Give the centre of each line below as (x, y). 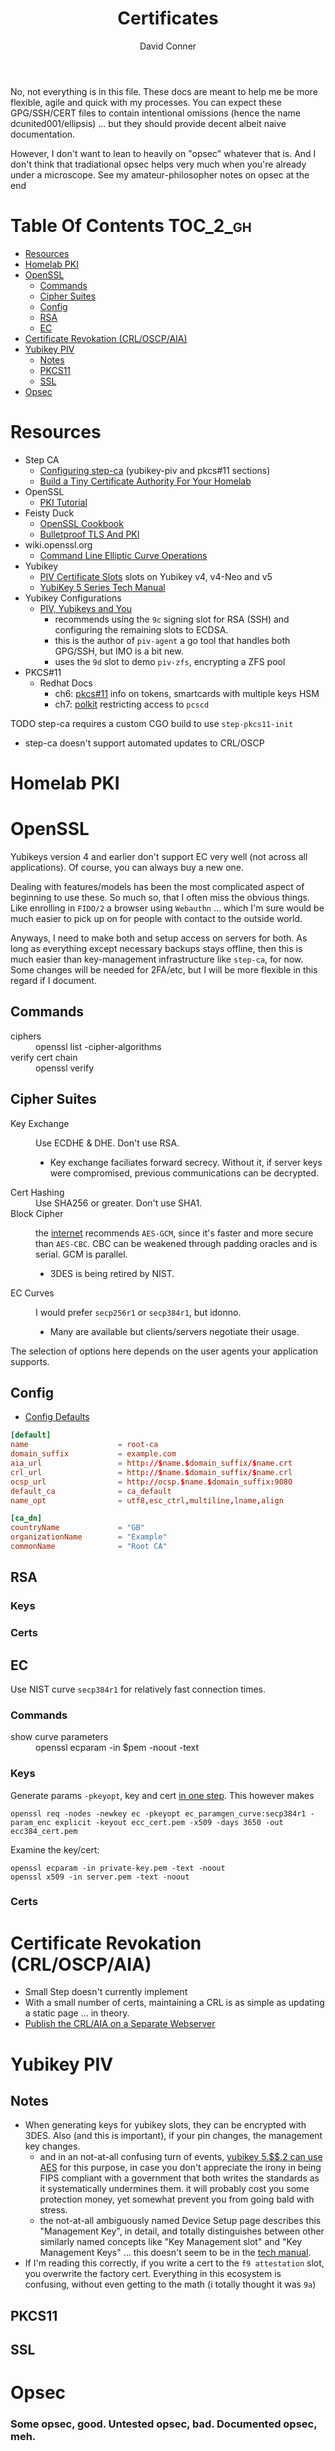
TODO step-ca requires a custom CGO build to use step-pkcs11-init (152, 723)
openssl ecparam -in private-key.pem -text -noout (118, 1868)
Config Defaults (57, 1417)
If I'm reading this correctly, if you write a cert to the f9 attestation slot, (174, 2263)
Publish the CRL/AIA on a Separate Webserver (120, 2024)
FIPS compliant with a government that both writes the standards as (179, 2178)
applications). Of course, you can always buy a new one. (127, 867)
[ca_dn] (26, 1518)
